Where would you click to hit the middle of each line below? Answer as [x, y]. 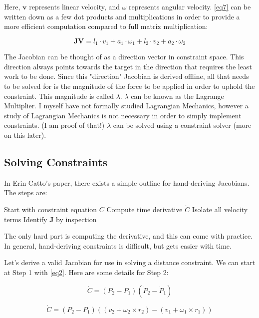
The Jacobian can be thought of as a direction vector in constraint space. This [124, 57]
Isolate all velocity [220, 209]
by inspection [76, 219]
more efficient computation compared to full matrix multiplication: [106, 26]
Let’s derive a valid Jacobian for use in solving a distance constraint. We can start [130, 262]
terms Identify [26, 219]
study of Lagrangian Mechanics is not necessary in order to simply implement [123, 115]
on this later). [25, 135]
